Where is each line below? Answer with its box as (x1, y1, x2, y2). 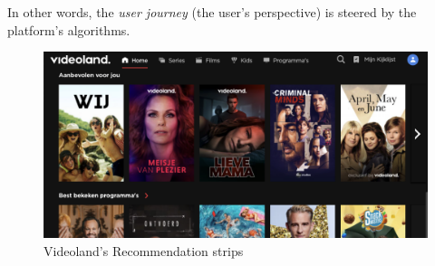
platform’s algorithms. (7, 20, 130, 39)
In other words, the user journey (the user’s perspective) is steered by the (7, 3, 417, 21)
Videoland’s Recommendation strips (43, 241, 244, 260)
